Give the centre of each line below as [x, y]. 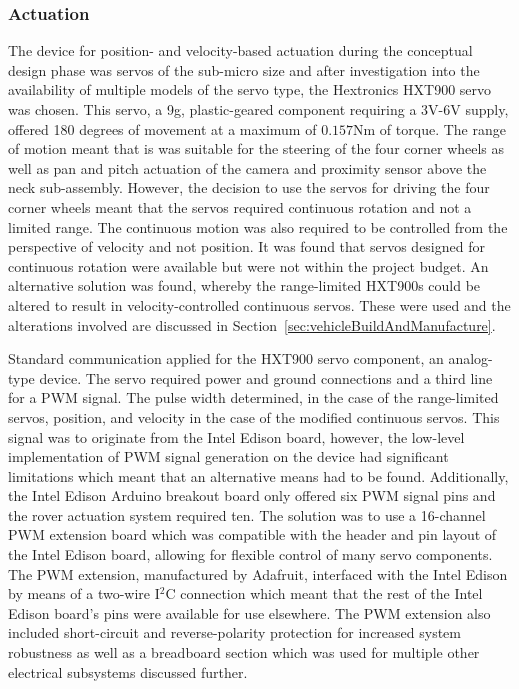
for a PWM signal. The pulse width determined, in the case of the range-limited [253, 397]
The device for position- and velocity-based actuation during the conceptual [240, 50]
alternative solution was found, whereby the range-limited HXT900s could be [244, 285]
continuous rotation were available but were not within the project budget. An [248, 265]
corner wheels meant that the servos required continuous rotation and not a [240, 206]
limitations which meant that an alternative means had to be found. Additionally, [258, 475]
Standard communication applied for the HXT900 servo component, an [226, 358]
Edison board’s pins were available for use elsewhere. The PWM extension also [249, 612]
